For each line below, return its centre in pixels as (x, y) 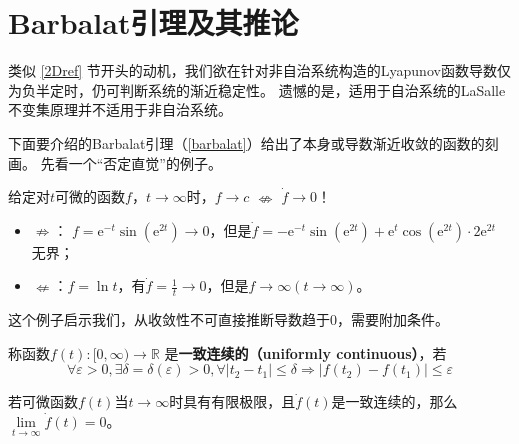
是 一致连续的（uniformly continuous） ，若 (305, 352)
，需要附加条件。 (393, 319)
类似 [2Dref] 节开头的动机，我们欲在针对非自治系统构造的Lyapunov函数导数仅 (259, 70)
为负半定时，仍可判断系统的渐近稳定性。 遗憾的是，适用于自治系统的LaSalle (257, 89)
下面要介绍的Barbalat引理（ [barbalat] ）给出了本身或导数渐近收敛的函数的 (246, 142)
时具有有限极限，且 (232, 401)
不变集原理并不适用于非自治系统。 (120, 109)
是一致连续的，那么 (394, 401)
